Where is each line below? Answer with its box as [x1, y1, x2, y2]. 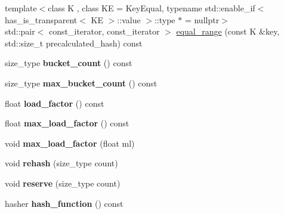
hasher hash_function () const [5, 197, 124, 209]
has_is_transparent [5, 13, 78, 26]
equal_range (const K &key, [176, 25, 280, 38]
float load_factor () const [5, 97, 104, 109]
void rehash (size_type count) [5, 157, 118, 169]
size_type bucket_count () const [5, 57, 132, 69]
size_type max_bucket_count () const [5, 76, 158, 89]
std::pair [5, 25, 35, 38]
